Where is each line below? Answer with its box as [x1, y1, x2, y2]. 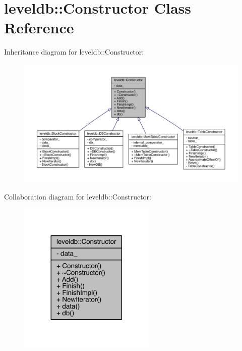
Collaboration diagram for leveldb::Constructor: [4, 191, 151, 202]
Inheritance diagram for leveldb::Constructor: [4, 46, 144, 57]
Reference [4, 17, 74, 38]
